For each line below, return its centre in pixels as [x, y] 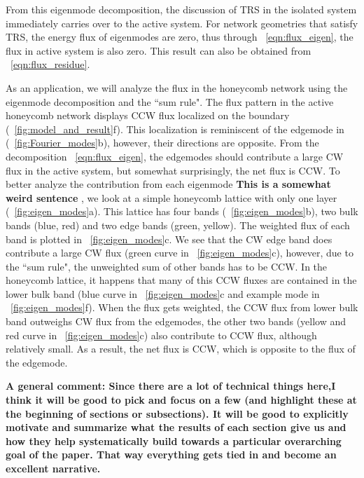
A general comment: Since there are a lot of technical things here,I [171, 386]
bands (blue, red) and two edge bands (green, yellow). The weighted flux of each [178, 225]
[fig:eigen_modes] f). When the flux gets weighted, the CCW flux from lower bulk [184, 307]
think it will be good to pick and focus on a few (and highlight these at [181, 400]
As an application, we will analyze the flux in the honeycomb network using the [177, 87]
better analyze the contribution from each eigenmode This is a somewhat [168, 184]
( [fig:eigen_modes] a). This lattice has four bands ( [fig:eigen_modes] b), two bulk [182, 211]
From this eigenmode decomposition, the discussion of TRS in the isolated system [181, 9]
